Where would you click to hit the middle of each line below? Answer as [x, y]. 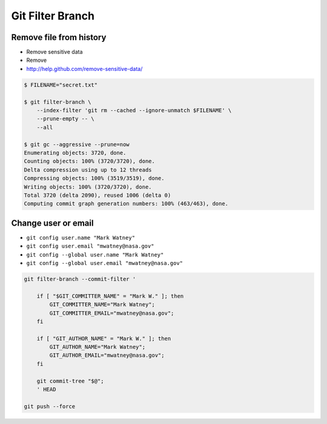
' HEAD [46, 389]
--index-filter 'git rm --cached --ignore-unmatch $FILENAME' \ [134, 110]
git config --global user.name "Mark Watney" [95, 254]
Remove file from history [59, 37]
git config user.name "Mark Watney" [81, 237]
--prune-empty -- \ [66, 119]
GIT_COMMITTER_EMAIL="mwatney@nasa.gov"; [112, 313]
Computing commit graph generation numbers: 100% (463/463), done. [126, 204]
